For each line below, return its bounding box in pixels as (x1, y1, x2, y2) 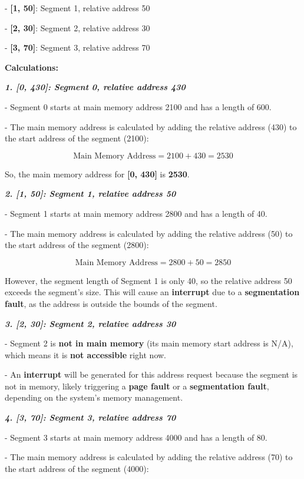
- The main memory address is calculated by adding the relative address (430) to (5, 120, 297, 133)
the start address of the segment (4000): (5, 462, 149, 474)
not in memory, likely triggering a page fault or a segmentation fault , (5, 379, 269, 392)
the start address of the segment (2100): (5, 132, 149, 144)
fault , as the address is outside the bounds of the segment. (5, 297, 217, 309)
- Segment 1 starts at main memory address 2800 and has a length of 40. (5, 207, 267, 219)
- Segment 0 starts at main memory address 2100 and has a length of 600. (5, 100, 272, 113)
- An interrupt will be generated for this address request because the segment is (5, 368, 298, 381)
